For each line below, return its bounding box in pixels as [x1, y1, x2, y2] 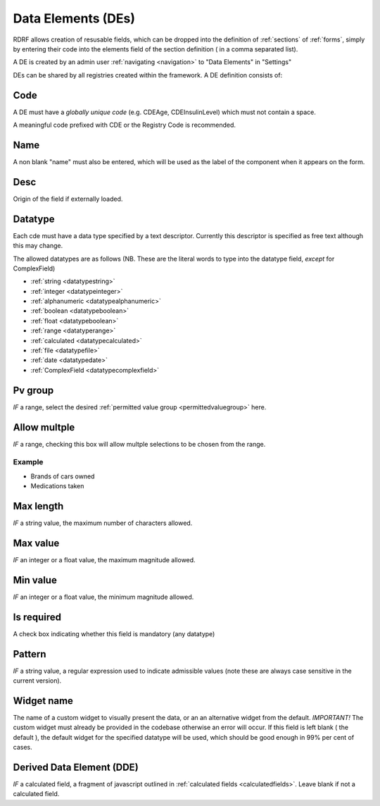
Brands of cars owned [30, 472, 95, 480]
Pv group [13, 384, 54, 396]
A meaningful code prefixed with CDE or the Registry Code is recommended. [13, 120, 236, 130]
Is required [13, 611, 61, 623]
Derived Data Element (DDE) [13, 761, 139, 773]
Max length [13, 500, 64, 512]
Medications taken [30, 482, 84, 490]
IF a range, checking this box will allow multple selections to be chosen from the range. [13, 440, 266, 448]
